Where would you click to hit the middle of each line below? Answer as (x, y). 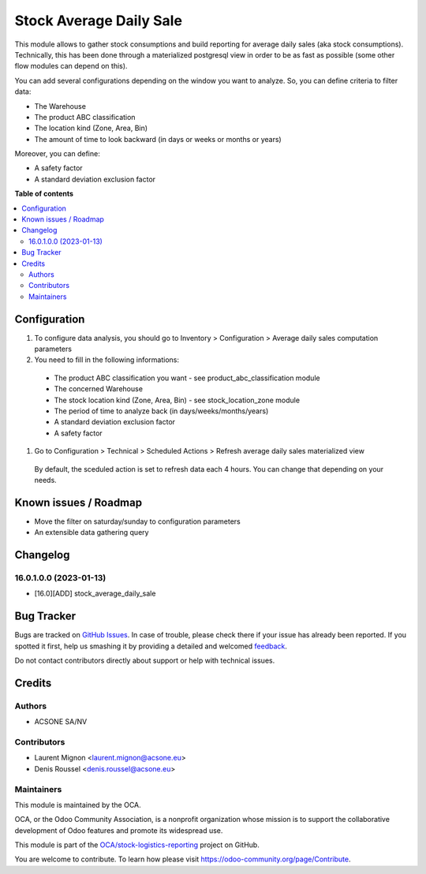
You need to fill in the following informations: (107, 360)
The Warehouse (60, 106)
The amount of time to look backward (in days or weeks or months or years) (158, 139)
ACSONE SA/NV (61, 722)
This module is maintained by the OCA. (78, 805)
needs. (45, 480)
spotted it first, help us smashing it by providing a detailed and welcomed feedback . (151, 646)
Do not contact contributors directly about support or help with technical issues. (145, 661)
